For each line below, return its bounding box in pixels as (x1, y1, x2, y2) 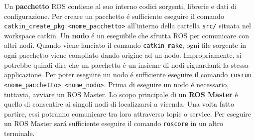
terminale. (4, 128, 35, 139)
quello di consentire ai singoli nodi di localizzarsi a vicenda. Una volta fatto (4, 99, 234, 109)
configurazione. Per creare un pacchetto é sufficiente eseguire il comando (4, 10, 224, 21)
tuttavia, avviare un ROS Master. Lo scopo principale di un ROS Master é (4, 89, 238, 99)
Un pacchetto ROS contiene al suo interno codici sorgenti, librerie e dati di (4, 1, 237, 11)
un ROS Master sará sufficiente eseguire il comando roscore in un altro (4, 118, 224, 129)
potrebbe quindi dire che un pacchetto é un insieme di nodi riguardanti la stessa (4, 59, 249, 70)
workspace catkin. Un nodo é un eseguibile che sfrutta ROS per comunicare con (4, 30, 249, 40)
